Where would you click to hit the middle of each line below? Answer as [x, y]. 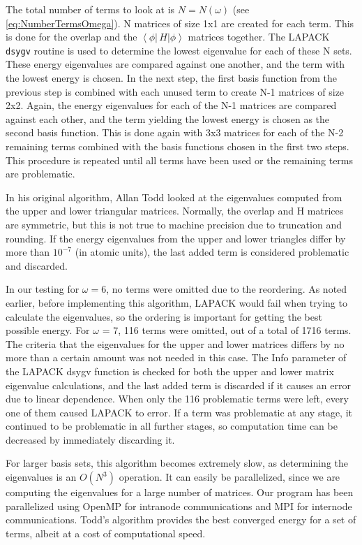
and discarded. [37, 265]
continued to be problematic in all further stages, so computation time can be [172, 426]
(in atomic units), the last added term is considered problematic [212, 252]
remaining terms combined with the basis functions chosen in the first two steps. [178, 146]
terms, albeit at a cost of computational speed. [106, 533]
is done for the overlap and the [71, 37]
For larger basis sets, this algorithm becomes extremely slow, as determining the [177, 463]
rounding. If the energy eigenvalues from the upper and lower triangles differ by [176, 238]
